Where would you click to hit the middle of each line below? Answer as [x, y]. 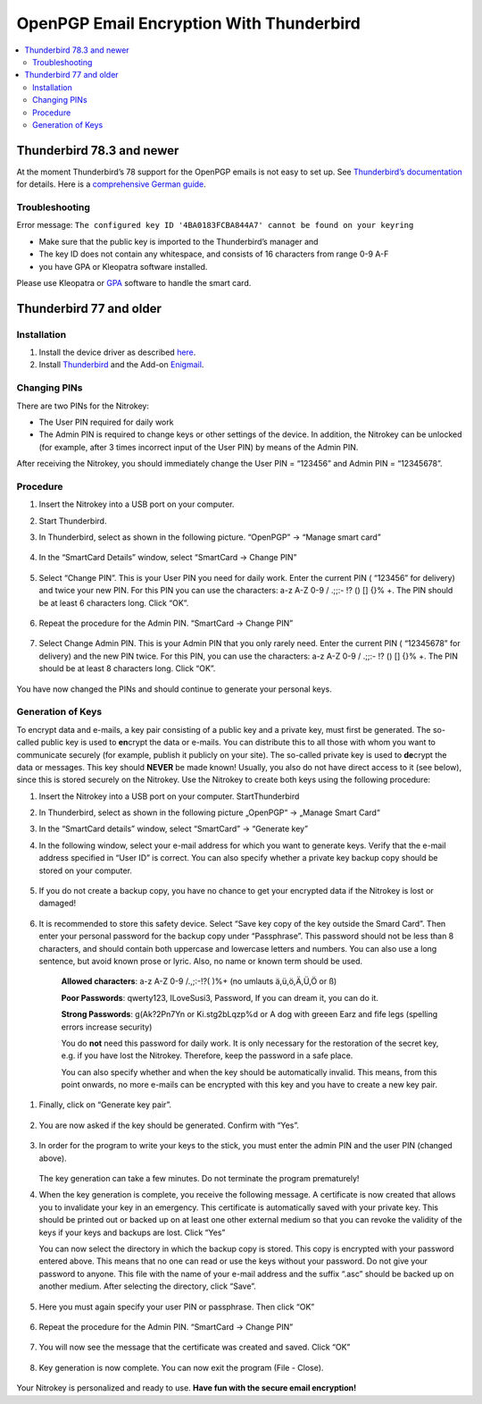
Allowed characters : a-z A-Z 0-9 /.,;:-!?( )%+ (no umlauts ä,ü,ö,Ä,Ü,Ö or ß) [199, 981]
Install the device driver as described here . [117, 352]
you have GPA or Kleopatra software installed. [123, 266]
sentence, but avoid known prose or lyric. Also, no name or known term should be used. [201, 961]
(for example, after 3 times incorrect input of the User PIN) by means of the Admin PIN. [199, 447]
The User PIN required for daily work [106, 422]
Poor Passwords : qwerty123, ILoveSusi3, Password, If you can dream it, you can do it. [220, 997]
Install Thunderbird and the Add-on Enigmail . [121, 365]
